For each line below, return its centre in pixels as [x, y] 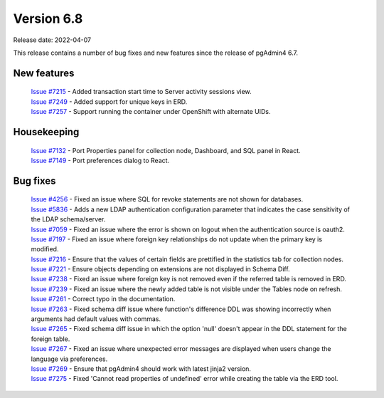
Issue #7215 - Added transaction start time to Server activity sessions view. [141, 92]
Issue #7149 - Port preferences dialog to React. [100, 160]
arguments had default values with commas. [96, 319]
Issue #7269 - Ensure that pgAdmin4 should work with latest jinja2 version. [141, 368]
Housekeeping [46, 132]
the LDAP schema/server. [68, 219]
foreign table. [50, 339]
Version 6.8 [48, 19]
